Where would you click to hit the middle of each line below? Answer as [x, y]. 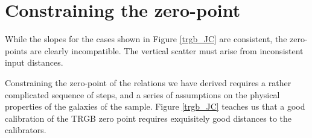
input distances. [34, 62]
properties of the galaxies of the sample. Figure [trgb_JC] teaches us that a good [155, 106]
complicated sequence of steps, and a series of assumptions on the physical [142, 94]
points [16, 50]
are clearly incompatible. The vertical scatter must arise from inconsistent [167, 50]
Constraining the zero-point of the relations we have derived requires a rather [148, 82]
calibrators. [26, 130]
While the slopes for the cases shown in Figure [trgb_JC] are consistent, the [146, 39]
